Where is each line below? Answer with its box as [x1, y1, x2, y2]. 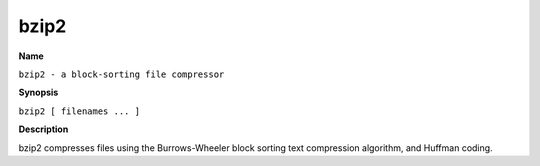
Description [18, 123, 69, 135]
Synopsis [18, 86, 59, 99]
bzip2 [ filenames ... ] [18, 105, 140, 117]
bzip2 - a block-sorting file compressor [18, 68, 225, 80]
